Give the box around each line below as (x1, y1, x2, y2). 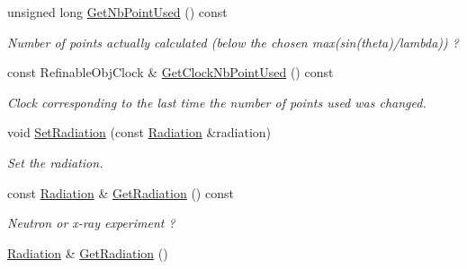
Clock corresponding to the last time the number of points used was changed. (7, 92, 427, 111)
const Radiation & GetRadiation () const (7, 183, 234, 202)
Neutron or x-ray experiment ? (7, 213, 175, 232)
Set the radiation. (7, 152, 103, 171)
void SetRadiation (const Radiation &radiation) (7, 123, 272, 142)
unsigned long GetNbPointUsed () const (7, 3, 228, 21)
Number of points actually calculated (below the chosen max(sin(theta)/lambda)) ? (7, 32, 459, 51)
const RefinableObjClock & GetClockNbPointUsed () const (7, 63, 334, 82)
